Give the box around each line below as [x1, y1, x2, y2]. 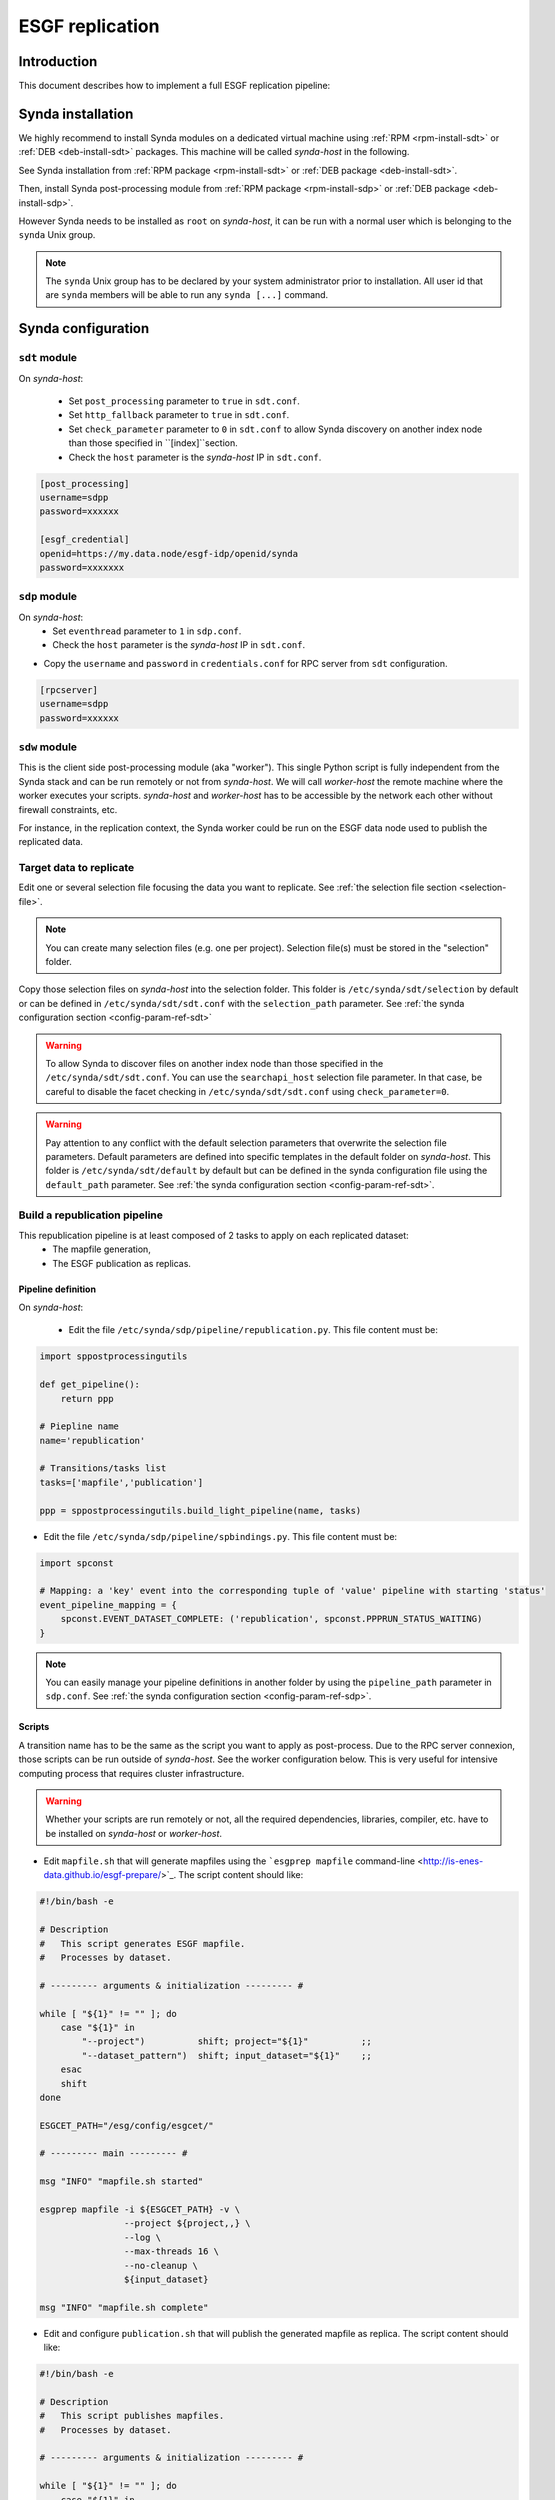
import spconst [39, 1557, 114, 1569]
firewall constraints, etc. [18, 803, 118, 815]
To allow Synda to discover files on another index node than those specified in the [45, 1057, 384, 1069]
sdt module [18, 351, 78, 365]
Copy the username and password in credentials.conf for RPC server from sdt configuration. [43, 657, 448, 669]
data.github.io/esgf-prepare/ [43, 1869, 162, 1881]
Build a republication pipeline [18, 1208, 164, 1222]
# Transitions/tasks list [39, 1463, 167, 1474]
